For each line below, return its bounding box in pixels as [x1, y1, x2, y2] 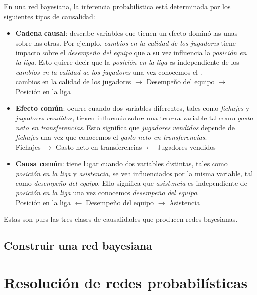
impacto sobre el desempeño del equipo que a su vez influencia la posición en [15, 47, 247, 58]
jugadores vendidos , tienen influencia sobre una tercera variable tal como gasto [15, 112, 253, 122]
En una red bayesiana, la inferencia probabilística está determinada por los [4, 1, 231, 11]
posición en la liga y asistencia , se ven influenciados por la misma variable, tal [15, 168, 253, 178]
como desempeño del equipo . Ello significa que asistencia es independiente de [15, 177, 247, 188]
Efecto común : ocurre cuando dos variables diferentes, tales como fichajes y [15, 103, 250, 113]
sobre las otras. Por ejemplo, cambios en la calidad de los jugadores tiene [15, 37, 236, 48]
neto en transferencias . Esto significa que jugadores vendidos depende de [15, 122, 235, 132]
